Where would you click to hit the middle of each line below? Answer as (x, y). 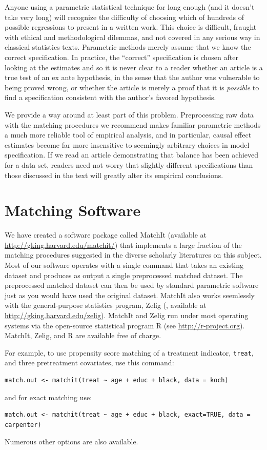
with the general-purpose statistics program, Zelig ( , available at (106, 305)
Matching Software (73, 210)
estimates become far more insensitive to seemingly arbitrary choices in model (127, 144)
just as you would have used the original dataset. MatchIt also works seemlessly (130, 295)
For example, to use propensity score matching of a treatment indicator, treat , (129, 352)
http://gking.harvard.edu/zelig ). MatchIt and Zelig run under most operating (127, 315)
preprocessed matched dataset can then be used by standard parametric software (132, 285)
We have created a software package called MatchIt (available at (106, 235)
